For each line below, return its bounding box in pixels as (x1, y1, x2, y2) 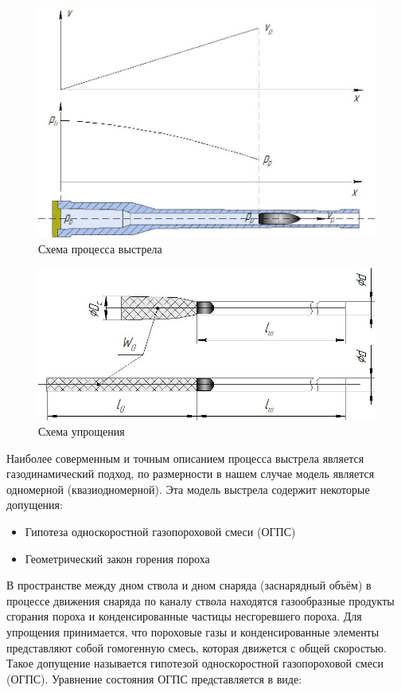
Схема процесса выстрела (38, 240, 162, 256)
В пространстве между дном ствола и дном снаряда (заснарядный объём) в (6, 577, 372, 593)
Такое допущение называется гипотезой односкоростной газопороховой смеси (6, 655, 383, 671)
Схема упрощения (38, 423, 125, 440)
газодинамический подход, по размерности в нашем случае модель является (6, 465, 375, 482)
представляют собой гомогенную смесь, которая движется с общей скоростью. (6, 639, 387, 656)
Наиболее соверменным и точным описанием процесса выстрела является (6, 449, 364, 466)
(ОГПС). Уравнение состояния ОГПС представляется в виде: (6, 670, 302, 687)
